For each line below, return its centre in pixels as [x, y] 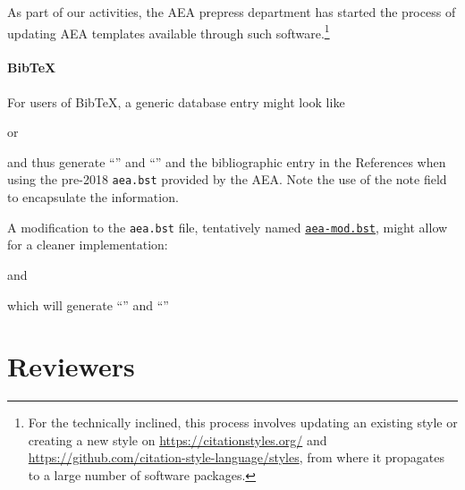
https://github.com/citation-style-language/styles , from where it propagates [237, 457]
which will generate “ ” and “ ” [88, 304]
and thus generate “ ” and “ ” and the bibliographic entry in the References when [227, 161]
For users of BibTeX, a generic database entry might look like [176, 101]
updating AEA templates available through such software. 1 [169, 31]
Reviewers [71, 366]
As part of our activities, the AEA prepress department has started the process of [232, 12]
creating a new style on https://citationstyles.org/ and [178, 439]
